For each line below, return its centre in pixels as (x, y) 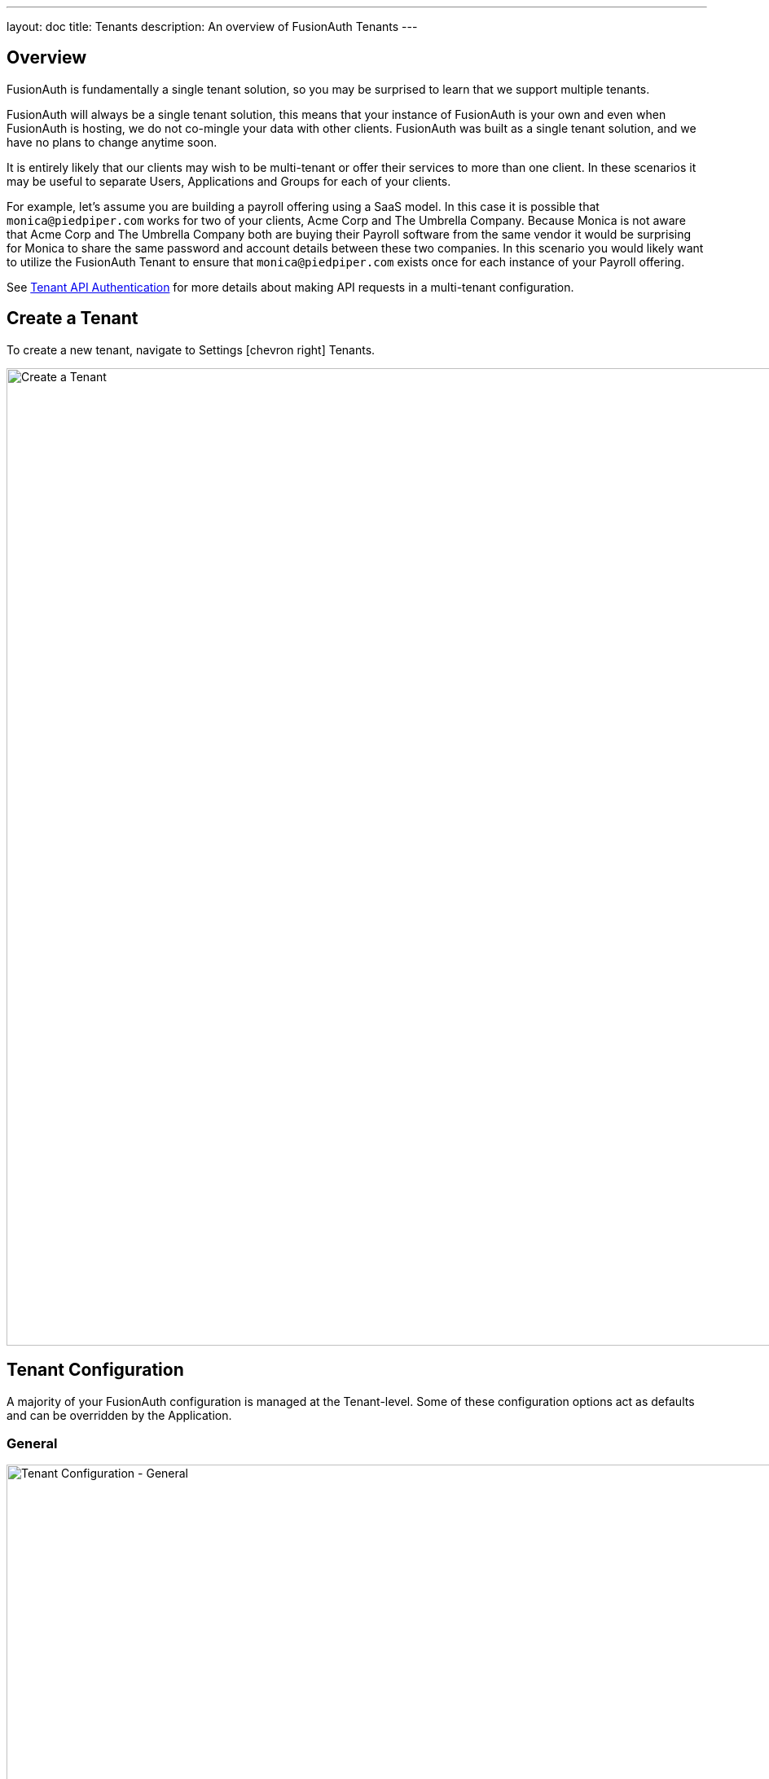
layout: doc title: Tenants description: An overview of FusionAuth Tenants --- (212, 26)
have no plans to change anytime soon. (112, 142)
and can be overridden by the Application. (119, 1415)
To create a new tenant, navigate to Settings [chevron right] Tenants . (191, 349)
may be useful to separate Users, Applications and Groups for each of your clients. (229, 181)
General (32, 1443)
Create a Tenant (73, 318)
